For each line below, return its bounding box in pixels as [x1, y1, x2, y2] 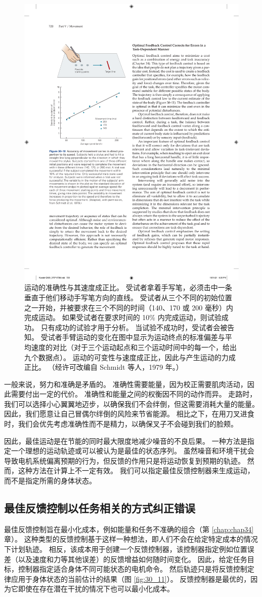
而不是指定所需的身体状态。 [4, 475, 96, 486]
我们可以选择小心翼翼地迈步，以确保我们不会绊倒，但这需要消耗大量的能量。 [4, 398, 259, 409]
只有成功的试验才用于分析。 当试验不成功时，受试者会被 [40, 322, 228, 332]
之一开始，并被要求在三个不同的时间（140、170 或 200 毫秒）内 [24, 302, 233, 312]
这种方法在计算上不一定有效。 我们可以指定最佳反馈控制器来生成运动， [18, 465, 254, 476]
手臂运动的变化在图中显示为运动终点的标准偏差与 [62, 332, 225, 342]
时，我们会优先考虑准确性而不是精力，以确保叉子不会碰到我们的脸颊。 [4, 418, 238, 429]
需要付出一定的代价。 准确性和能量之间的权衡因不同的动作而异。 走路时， [11, 389, 257, 399]
